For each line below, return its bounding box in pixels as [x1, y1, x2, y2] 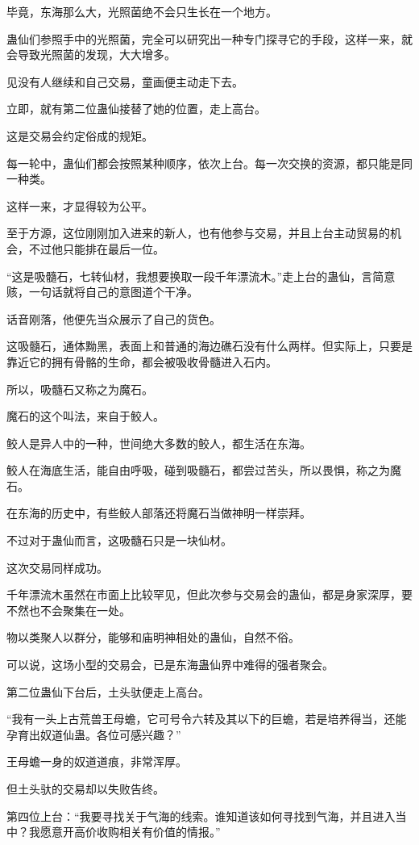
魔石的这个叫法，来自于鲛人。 [6, 408, 164, 425]
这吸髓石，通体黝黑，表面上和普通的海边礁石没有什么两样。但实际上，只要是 [6, 337, 413, 354]
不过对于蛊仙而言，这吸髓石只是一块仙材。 [6, 532, 232, 549]
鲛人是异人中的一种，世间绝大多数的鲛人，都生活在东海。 [6, 434, 311, 451]
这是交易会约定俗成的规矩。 [6, 127, 153, 144]
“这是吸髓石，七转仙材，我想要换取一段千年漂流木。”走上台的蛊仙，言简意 [6, 267, 396, 284]
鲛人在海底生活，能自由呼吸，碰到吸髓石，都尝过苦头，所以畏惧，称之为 [6, 462, 390, 479]
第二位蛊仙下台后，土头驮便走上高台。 [6, 683, 209, 700]
